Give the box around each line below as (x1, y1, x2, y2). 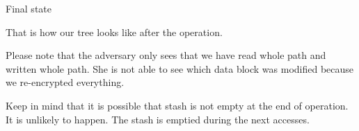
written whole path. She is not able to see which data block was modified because (6, 61, 354, 76)
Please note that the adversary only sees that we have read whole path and (6, 48, 326, 62)
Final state (6, 1, 51, 15)
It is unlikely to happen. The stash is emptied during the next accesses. (6, 112, 310, 126)
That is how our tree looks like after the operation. (6, 24, 223, 39)
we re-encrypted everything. (6, 75, 125, 89)
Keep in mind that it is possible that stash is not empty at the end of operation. (6, 98, 349, 112)
